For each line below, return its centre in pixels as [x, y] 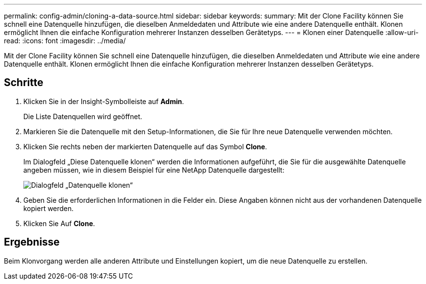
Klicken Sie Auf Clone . [59, 223]
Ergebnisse [32, 242]
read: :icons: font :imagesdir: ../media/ [65, 41]
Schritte [24, 83]
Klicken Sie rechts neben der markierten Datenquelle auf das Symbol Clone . [145, 146]
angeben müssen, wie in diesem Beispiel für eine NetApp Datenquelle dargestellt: [154, 170]
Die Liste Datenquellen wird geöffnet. [83, 116]
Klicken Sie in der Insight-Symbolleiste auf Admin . [104, 101]
